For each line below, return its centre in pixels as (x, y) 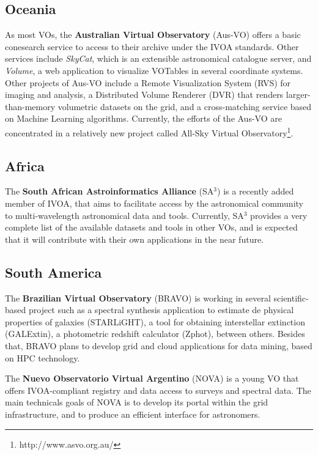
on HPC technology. (43, 357)
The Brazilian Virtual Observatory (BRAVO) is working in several (138, 298)
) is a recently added (256, 191)
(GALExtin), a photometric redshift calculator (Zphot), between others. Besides (155, 334)
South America (54, 272)
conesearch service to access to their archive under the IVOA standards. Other (152, 46)
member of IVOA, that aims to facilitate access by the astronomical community (154, 203)
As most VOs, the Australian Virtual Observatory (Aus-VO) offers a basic (153, 35)
